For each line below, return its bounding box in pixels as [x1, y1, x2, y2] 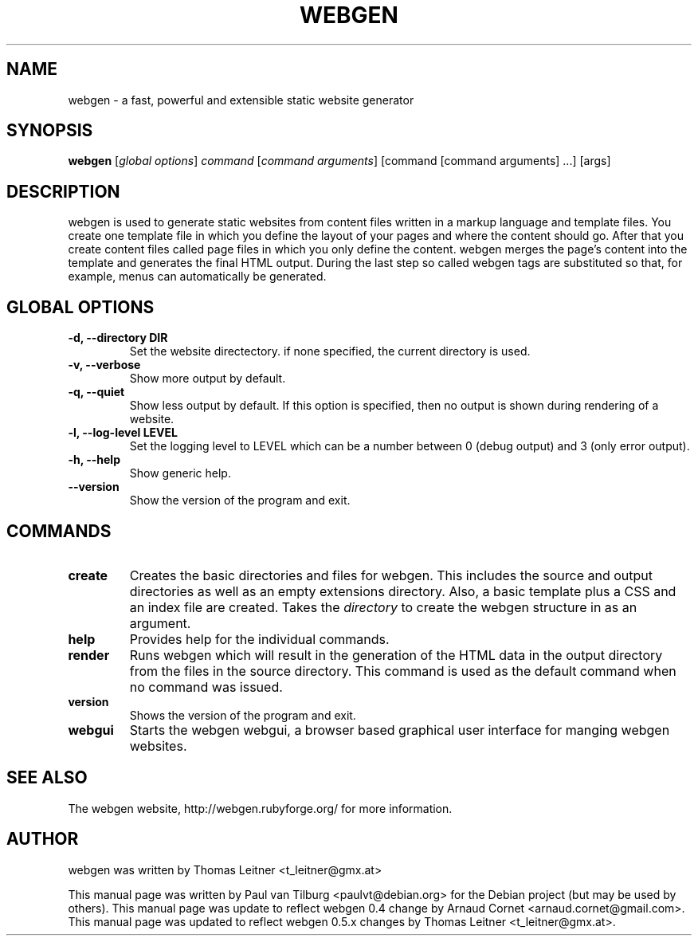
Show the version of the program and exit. [129, 493, 351, 508]
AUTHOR [6, 829, 79, 850]
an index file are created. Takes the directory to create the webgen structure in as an [129, 599, 637, 615]
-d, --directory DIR [68, 331, 168, 345]
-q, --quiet [68, 385, 125, 399]
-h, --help [68, 453, 120, 467]
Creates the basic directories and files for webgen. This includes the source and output [129, 567, 653, 583]
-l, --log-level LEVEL [68, 426, 178, 440]
